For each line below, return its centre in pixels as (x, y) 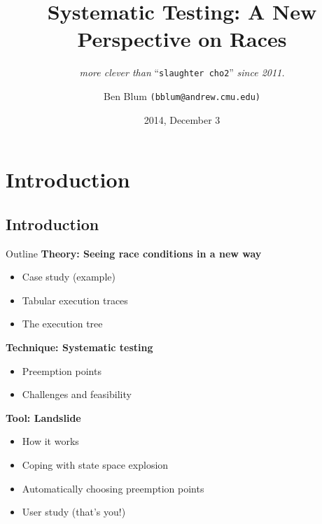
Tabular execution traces (75, 300)
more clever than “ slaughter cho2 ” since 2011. (182, 72)
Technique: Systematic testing (79, 347)
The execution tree (62, 324)
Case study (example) (69, 277)
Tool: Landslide (43, 417)
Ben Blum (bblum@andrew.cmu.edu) (182, 95)
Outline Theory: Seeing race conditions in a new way (134, 253)
